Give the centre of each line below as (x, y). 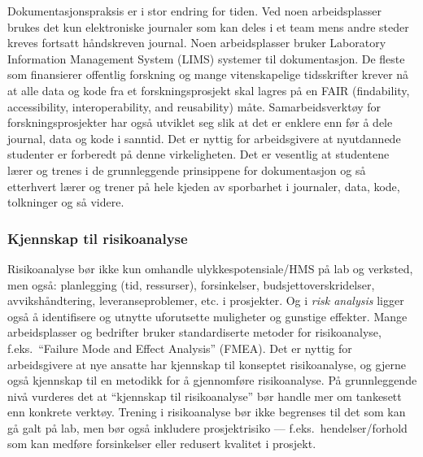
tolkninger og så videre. (66, 202)
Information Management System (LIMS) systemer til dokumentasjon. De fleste (206, 58)
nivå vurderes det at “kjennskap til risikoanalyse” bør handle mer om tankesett (205, 396)
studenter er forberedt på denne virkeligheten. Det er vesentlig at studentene (198, 154)
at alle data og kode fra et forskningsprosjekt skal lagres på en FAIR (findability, (209, 90)
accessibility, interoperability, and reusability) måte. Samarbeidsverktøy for (194, 106)
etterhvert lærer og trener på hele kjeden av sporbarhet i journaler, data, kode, (204, 186)
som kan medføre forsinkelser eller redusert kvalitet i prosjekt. (162, 444)
